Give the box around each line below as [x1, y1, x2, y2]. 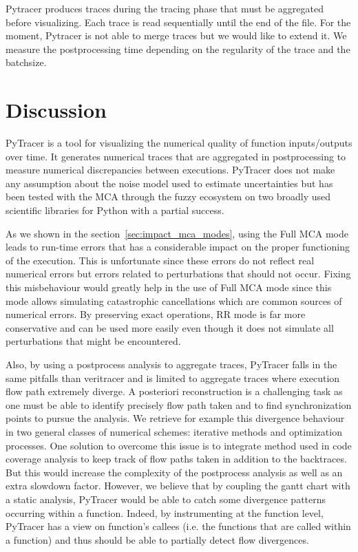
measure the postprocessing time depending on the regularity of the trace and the [6, 41, 350, 56]
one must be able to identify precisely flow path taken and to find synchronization [6, 397, 352, 412]
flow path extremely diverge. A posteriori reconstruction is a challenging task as [6, 384, 343, 399]
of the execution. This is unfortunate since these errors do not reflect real [6, 253, 315, 267]
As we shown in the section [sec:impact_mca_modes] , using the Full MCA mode [6, 226, 348, 240]
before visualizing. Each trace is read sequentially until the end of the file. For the [6, 14, 351, 29]
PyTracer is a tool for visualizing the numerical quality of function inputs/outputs [6, 136, 352, 150]
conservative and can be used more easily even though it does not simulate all [6, 320, 334, 335]
